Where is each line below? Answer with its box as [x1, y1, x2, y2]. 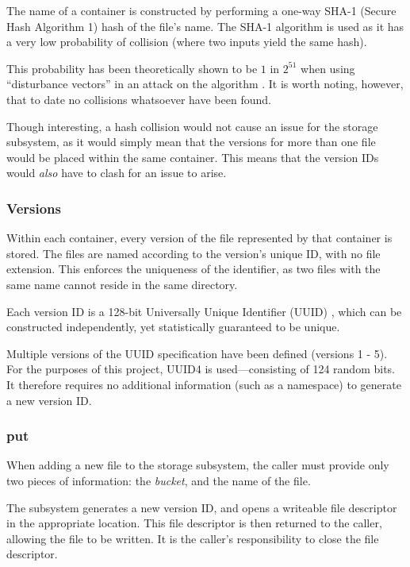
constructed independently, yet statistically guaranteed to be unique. [6, 318, 340, 335]
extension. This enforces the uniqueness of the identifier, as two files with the [6, 260, 381, 277]
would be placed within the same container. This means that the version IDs [6, 148, 379, 165]
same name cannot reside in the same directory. [6, 276, 238, 292]
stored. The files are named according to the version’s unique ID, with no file [6, 245, 381, 261]
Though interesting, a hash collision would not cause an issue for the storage [6, 118, 378, 134]
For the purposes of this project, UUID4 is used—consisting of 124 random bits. [6, 361, 396, 377]
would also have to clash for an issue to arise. [6, 164, 227, 181]
